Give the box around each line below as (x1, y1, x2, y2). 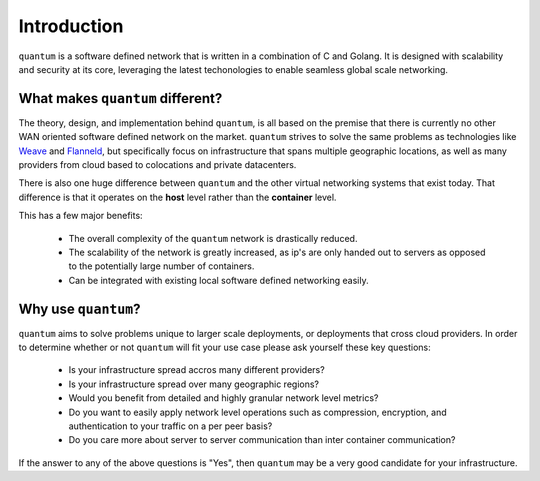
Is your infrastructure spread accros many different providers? (68, 364, 325, 376)
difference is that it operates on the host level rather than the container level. (18, 191, 337, 203)
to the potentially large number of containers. (68, 260, 255, 272)
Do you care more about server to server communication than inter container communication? (68, 434, 456, 446)
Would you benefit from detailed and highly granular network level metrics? (68, 392, 379, 404)
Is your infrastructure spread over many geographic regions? (68, 378, 320, 390)
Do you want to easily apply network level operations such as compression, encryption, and (68, 406, 447, 418)
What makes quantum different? (18, 90, 223, 107)
